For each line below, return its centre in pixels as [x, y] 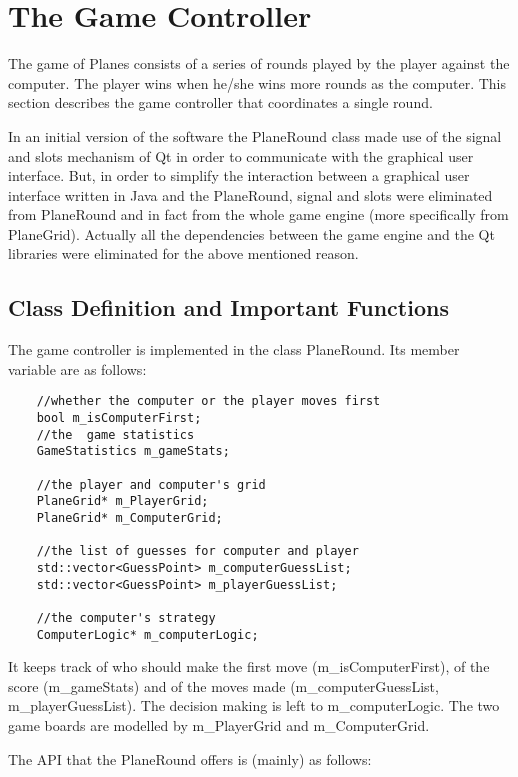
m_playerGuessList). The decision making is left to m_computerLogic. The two [254, 705]
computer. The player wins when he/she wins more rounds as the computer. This [257, 82]
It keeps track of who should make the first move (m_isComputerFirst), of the [249, 666]
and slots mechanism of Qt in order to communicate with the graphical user [241, 155]
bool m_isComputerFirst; [119, 418]
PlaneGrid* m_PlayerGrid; [122, 501]
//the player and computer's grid [151, 484]
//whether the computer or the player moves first [208, 401]
